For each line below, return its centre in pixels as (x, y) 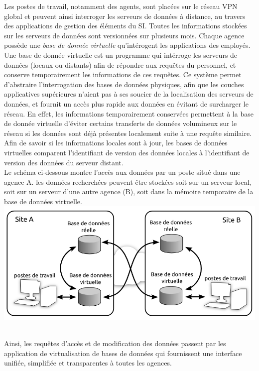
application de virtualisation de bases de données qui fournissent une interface (123, 353)
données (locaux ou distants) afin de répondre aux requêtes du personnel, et (120, 64)
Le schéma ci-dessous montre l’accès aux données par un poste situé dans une (122, 172)
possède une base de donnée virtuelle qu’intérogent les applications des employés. (127, 45)
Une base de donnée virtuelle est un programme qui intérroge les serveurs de (121, 55)
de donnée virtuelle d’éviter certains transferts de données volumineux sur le (121, 123)
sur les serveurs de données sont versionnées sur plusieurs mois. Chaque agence (124, 35)
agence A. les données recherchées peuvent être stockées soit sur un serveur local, (128, 182)
